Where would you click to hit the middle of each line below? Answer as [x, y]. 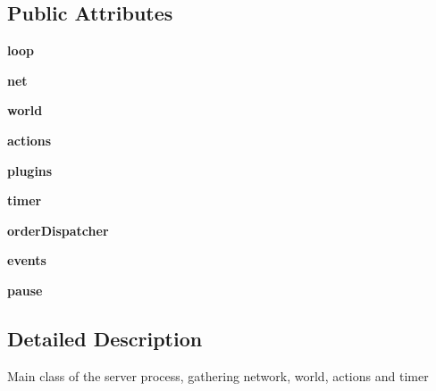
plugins [30, 170]
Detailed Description [105, 338]
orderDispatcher [58, 230]
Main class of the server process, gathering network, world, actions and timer [218, 375]
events [27, 260]
